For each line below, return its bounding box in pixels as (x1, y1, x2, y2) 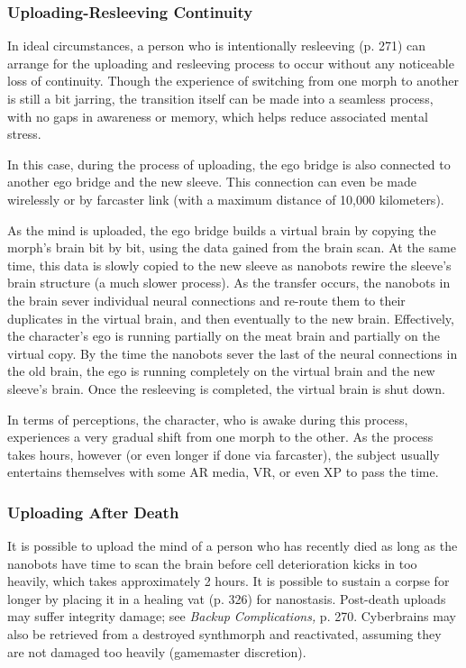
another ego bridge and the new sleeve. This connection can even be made (7, 172, 417, 191)
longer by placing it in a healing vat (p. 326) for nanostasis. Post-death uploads (7, 589, 446, 608)
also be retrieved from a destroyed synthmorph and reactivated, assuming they (7, 625, 442, 644)
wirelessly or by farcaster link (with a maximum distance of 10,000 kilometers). (7, 189, 444, 208)
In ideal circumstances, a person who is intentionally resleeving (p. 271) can (7, 36, 426, 55)
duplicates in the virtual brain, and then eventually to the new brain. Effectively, (7, 308, 454, 327)
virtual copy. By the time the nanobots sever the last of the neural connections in (7, 343, 458, 362)
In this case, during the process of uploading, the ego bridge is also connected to (7, 154, 451, 173)
